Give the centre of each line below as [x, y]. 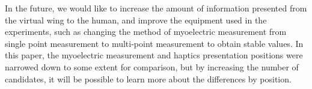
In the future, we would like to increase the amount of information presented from [156, 8]
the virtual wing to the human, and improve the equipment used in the [136, 20]
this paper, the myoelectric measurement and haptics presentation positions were [154, 55]
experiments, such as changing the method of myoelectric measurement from [146, 32]
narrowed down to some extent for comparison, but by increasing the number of [152, 66]
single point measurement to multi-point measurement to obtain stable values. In [154, 43]
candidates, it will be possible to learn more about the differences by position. [148, 78]
